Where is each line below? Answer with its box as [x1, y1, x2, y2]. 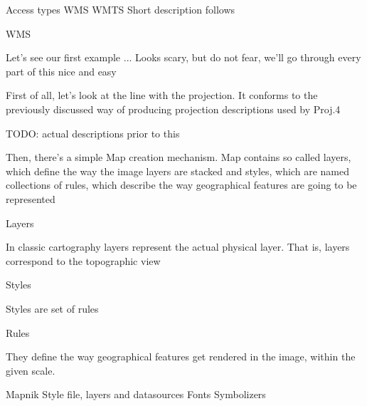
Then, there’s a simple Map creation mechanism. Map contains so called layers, [6, 150, 351, 165]
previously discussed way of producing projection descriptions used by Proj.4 [6, 101, 341, 116]
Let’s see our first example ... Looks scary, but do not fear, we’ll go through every [6, 50, 361, 65]
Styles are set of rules [6, 301, 99, 316]
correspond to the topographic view [6, 253, 161, 268]
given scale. [6, 363, 55, 378]
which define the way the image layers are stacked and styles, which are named [6, 163, 349, 178]
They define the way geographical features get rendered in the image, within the [6, 349, 356, 364]
